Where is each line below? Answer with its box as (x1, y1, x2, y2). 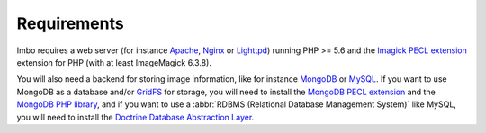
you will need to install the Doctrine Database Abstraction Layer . (16, 111, 255, 122)
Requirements (16, 13, 125, 33)
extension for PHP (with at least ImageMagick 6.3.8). (16, 57, 211, 67)
